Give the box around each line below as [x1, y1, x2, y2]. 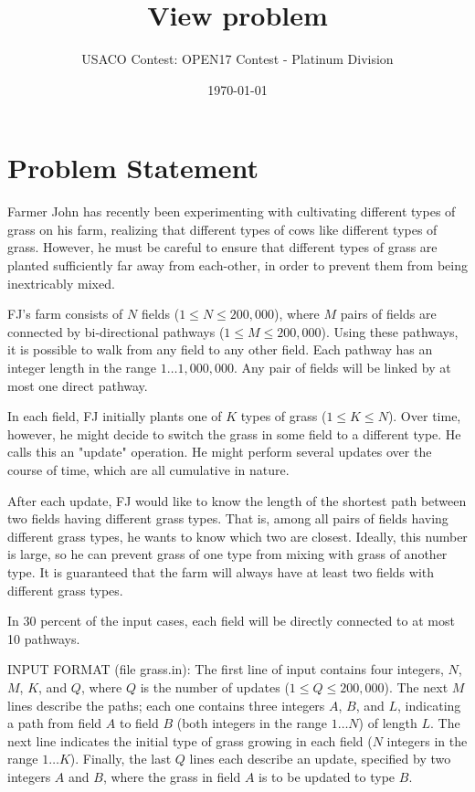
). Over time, [387, 407, 461, 426]
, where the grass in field [102, 766, 241, 786]
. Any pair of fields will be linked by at [233, 358, 451, 376]
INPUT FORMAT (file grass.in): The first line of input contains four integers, [7, 660, 444, 679]
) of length [358, 713, 417, 733]
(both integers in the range [176, 713, 327, 733]
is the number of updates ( [140, 677, 290, 696]
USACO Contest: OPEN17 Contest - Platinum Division [81, 49, 394, 69]
